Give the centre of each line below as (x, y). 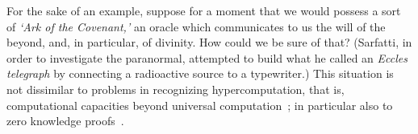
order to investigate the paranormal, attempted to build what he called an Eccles (207, 57)
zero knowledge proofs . (65, 121)
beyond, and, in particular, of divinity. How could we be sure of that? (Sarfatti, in (209, 42)
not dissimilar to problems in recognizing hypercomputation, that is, (176, 89)
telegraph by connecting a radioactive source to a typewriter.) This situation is (200, 73)
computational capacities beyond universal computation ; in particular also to (200, 105)
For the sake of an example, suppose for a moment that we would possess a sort (204, 10)
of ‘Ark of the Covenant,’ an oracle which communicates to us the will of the (196, 26)
